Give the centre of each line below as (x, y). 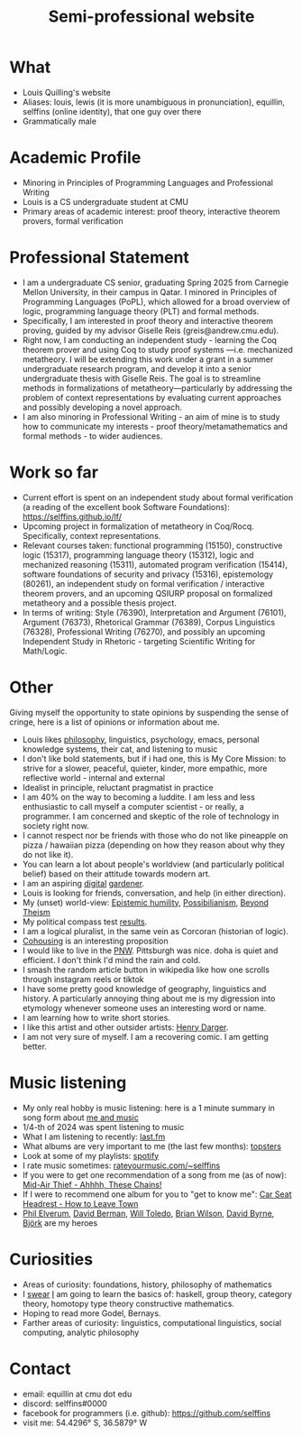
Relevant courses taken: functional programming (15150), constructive (152, 545)
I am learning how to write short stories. (96, 1017)
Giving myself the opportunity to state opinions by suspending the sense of (149, 712)
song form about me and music (81, 1117)
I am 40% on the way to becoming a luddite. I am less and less (138, 797)
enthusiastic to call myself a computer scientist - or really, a (133, 806)
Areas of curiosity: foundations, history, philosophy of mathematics (147, 1284)
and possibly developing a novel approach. (102, 407)
